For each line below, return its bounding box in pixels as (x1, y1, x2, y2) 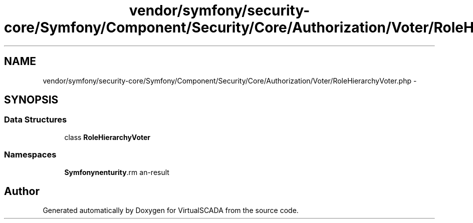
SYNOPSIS (4, 93, 59, 106)
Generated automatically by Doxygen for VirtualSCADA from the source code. (43, 206, 299, 215)
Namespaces (4, 149, 57, 160)
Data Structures (4, 114, 67, 125)
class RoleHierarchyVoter (64, 132, 151, 141)
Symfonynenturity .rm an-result (64, 167, 169, 176)
